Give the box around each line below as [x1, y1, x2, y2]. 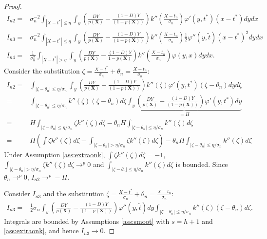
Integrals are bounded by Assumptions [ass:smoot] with [4, 216, 170, 226]
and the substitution [43, 188, 104, 199]
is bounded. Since [175, 159, 228, 169]
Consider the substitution [4, 66, 80, 76]
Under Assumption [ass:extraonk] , [4, 149, 105, 159]
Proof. [4, 1, 22, 11]
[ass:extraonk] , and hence [4, 225, 79, 236]
